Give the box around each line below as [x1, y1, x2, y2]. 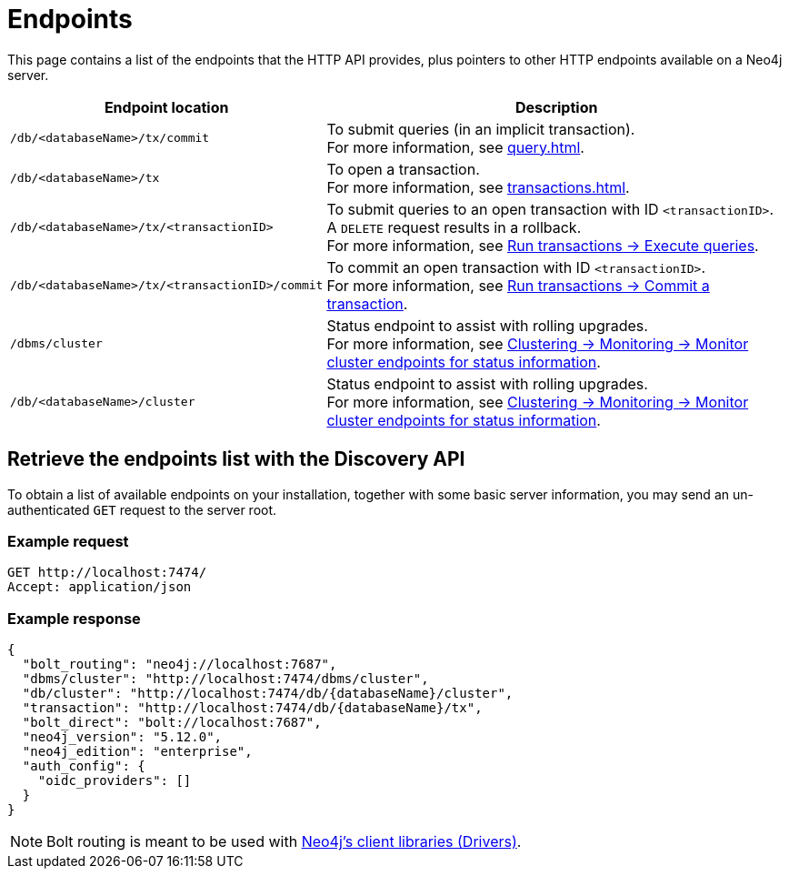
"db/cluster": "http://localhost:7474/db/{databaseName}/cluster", [22, 686, 514, 701]
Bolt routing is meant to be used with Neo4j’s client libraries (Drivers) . [46, 832, 522, 851]
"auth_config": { [22, 759, 145, 774]
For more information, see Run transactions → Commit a [326, 276, 710, 295]
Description [514, 97, 598, 116]
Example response [7, 609, 141, 628]
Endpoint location [104, 97, 229, 116]
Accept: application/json [7, 579, 192, 595]
